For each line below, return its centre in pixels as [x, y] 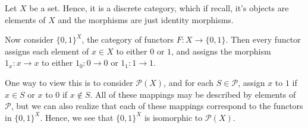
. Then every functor [263, 39]
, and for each [189, 82]
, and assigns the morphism [221, 51]
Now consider [29, 39]
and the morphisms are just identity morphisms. [146, 19]
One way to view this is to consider [69, 82]
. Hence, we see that [77, 117]
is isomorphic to [173, 117]
